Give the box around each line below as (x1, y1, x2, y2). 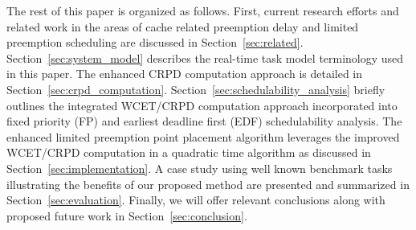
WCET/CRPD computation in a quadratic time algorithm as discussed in (6, 144, 371, 161)
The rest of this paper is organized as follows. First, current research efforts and (6, 2, 399, 18)
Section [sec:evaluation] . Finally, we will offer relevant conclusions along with (6, 191, 385, 208)
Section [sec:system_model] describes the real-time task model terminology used (6, 49, 404, 66)
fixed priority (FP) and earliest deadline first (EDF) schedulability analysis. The (6, 113, 402, 129)
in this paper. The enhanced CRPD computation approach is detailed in (6, 65, 363, 82)
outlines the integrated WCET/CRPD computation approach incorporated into (6, 97, 398, 113)
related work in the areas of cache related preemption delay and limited (6, 18, 359, 35)
